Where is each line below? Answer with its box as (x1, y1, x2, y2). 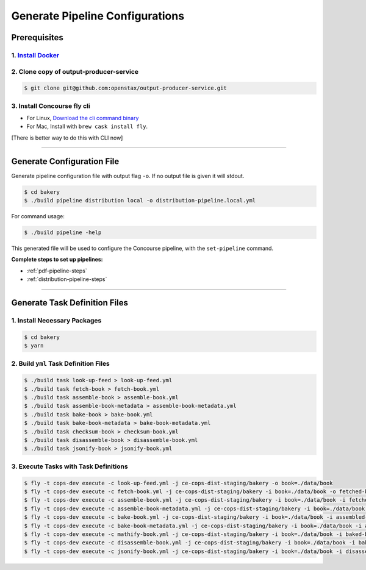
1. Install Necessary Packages (11, 316, 102, 324)
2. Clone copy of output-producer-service (11, 67, 139, 76)
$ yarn (24, 342, 44, 349)
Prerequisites (11, 32, 63, 43)
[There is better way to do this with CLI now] (11, 134, 123, 141)
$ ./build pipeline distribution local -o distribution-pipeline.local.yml (24, 197, 256, 204)
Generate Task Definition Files (11, 297, 128, 308)
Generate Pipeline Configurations (11, 9, 185, 23)
